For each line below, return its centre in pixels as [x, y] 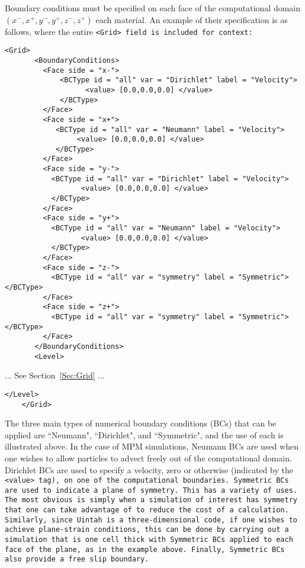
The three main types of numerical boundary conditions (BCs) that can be [141, 423]
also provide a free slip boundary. [77, 559]
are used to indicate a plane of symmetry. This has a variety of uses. [151, 490]
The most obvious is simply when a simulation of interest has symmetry [151, 500]
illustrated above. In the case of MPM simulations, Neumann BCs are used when [152, 446]
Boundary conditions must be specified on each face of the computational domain [153, 8]
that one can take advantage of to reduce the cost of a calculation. [147, 510]
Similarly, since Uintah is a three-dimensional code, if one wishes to [151, 520]
